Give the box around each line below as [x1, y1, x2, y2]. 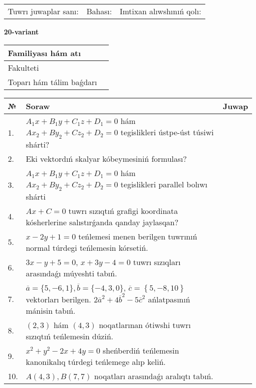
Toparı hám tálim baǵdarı [8, 76, 97, 88]
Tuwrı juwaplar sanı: [8, 5, 79, 17]
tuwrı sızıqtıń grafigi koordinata [68, 205, 178, 216]
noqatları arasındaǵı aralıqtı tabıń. [94, 370, 213, 382]
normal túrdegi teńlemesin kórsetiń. [26, 241, 148, 253]
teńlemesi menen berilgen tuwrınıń [78, 230, 197, 242]
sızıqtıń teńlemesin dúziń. [26, 330, 113, 342]
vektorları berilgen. [26, 293, 92, 305]
